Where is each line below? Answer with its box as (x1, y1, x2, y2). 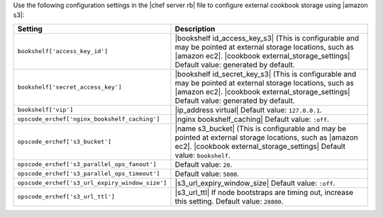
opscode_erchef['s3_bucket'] (17, 138, 112, 145)
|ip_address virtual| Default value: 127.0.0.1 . (174, 105, 323, 115)
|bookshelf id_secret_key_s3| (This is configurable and (174, 69, 357, 79)
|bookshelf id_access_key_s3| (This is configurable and (174, 33, 360, 43)
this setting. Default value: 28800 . (174, 196, 284, 206)
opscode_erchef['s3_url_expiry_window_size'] (17, 179, 167, 187)
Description (174, 23, 216, 33)
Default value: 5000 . (174, 169, 240, 179)
